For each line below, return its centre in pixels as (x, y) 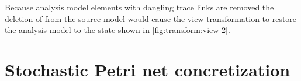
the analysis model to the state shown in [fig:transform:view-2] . (117, 30)
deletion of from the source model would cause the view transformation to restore (151, 18)
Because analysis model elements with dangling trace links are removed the (139, 7)
